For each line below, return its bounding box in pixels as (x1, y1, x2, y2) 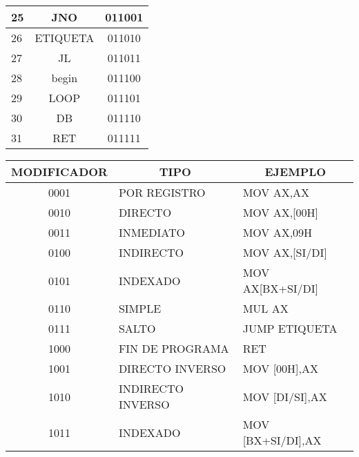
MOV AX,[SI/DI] (242, 244, 327, 260)
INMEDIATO (118, 224, 185, 240)
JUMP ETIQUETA (242, 320, 338, 336)
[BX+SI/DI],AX (242, 432, 322, 448)
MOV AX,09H (242, 224, 313, 240)
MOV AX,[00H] (242, 204, 319, 220)
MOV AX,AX (242, 184, 310, 200)
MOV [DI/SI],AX (242, 388, 327, 405)
